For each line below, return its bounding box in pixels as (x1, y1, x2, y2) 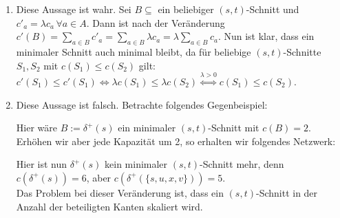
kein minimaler (105, 157, 168, 171)
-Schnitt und (246, 2, 299, 16)
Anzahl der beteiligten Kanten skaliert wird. (16, 199, 203, 213)
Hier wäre (16, 120, 57, 135)
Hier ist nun (16, 157, 67, 171)
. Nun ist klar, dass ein (217, 29, 315, 43)
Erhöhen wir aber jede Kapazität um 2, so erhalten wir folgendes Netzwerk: (16, 133, 336, 148)
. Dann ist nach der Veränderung (86, 15, 225, 30)
